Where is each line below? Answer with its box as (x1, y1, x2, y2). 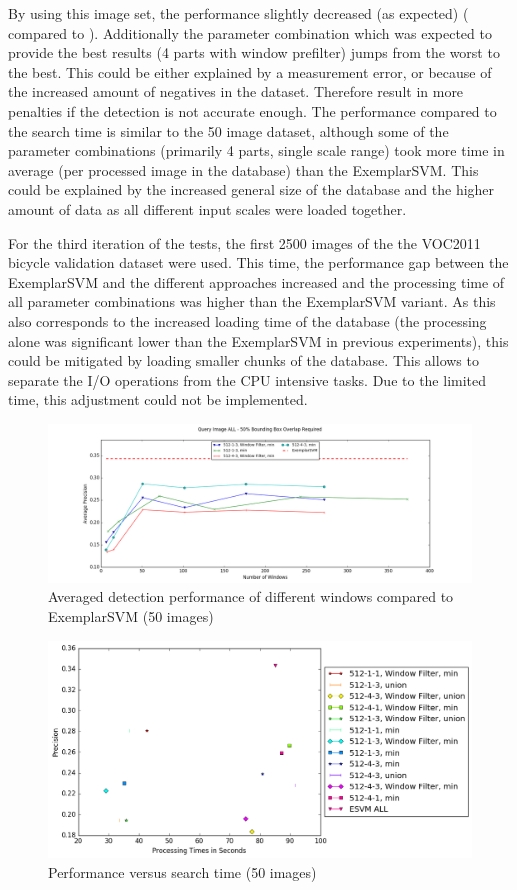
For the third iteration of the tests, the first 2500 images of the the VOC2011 (8, 232, 481, 253)
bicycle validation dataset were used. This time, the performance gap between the (8, 252, 509, 273)
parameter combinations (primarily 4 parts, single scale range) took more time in (8, 140, 505, 161)
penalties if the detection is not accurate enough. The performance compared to (8, 100, 497, 121)
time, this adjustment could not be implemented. (8, 389, 308, 410)
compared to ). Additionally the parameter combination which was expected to (8, 22, 492, 43)
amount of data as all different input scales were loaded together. (8, 198, 407, 219)
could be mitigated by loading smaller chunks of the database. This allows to (8, 350, 479, 371)
